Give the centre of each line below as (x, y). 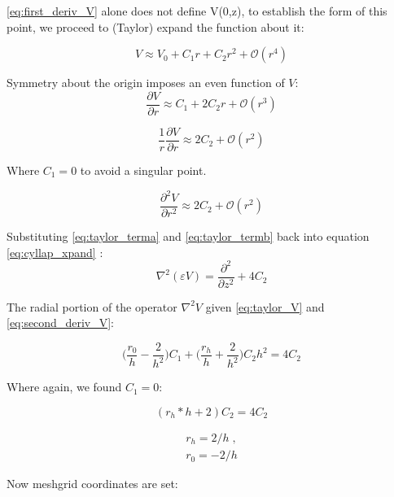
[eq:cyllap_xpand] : (55, 252)
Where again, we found (64, 387)
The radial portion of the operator (92, 306)
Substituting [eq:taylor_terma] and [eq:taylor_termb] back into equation (188, 236)
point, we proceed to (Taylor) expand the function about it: (155, 26)
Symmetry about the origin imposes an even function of (146, 83)
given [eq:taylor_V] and (265, 306)
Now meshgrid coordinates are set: (92, 484)
